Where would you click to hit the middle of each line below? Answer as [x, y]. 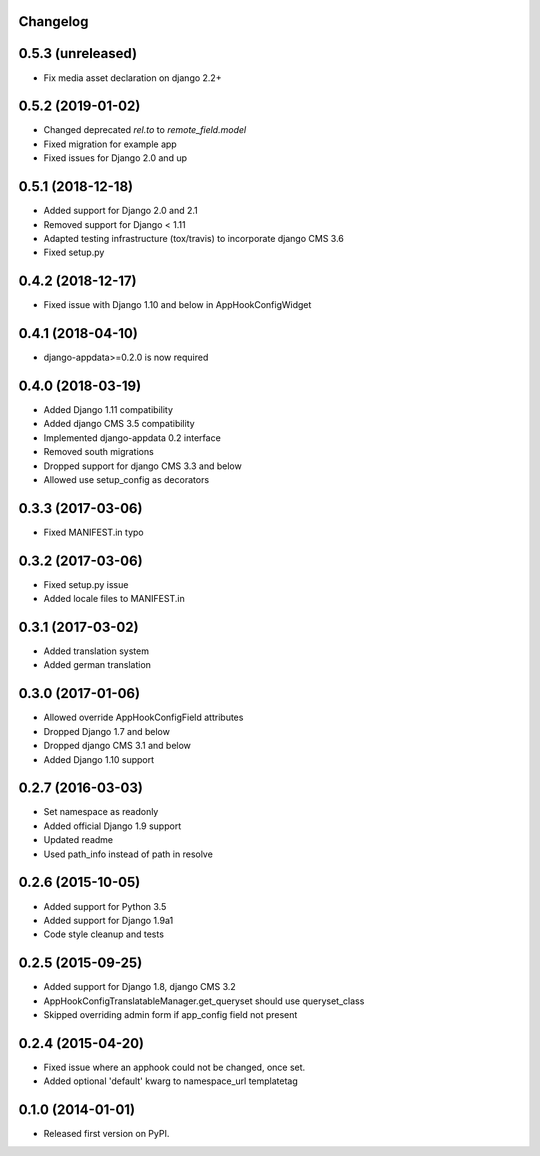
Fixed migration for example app [110, 144]
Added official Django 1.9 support [112, 826]
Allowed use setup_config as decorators [126, 479]
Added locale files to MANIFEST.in [114, 599]
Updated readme [78, 840]
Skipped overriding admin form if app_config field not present [170, 1014]
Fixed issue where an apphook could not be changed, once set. [174, 1067]
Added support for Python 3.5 [105, 906]
